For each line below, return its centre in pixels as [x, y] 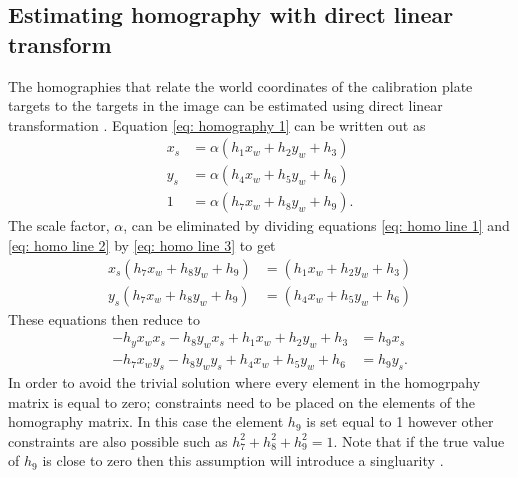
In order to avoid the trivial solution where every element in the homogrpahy [244, 381]
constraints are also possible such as [118, 440]
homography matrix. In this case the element [146, 421]
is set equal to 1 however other [400, 421]
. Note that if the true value [419, 440]
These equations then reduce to [104, 318]
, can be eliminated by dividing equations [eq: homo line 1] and [316, 225]
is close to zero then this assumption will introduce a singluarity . [243, 460]
